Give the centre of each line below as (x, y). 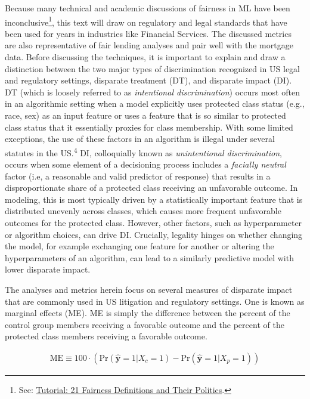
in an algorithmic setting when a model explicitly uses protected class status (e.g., (155, 103)
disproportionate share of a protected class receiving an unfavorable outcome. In (151, 188)
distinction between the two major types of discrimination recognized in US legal (153, 68)
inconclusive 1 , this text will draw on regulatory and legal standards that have (146, 21)
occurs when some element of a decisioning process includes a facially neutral (145, 164)
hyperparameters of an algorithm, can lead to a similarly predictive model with (149, 257)
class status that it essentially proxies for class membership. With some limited (149, 127)
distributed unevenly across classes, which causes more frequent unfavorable (143, 211)
